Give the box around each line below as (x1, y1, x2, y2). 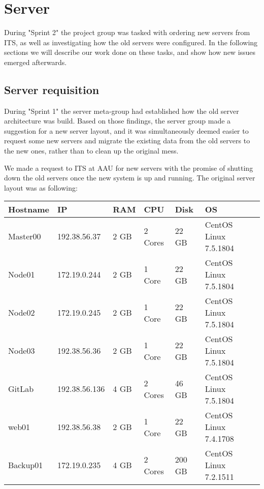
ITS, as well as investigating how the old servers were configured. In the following (4, 37, 258, 47)
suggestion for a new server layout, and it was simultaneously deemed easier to (4, 125, 249, 136)
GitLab (8, 383, 34, 395)
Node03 (8, 345, 35, 357)
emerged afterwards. (4, 56, 67, 67)
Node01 (8, 268, 35, 281)
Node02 (8, 307, 35, 319)
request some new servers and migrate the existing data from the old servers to (4, 135, 250, 146)
